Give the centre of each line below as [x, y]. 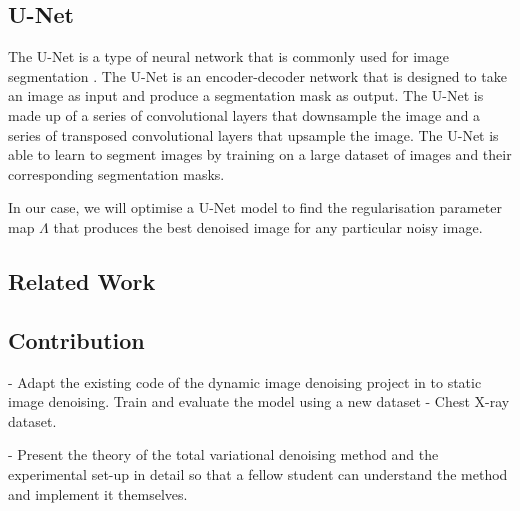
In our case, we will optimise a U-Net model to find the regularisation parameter [255, 207]
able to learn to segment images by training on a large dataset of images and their [260, 154]
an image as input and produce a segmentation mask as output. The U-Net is [246, 95]
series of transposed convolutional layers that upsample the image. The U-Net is [253, 134]
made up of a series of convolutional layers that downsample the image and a [244, 114]
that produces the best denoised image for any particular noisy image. [268, 226]
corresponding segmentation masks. [116, 173]
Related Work [82, 280]
